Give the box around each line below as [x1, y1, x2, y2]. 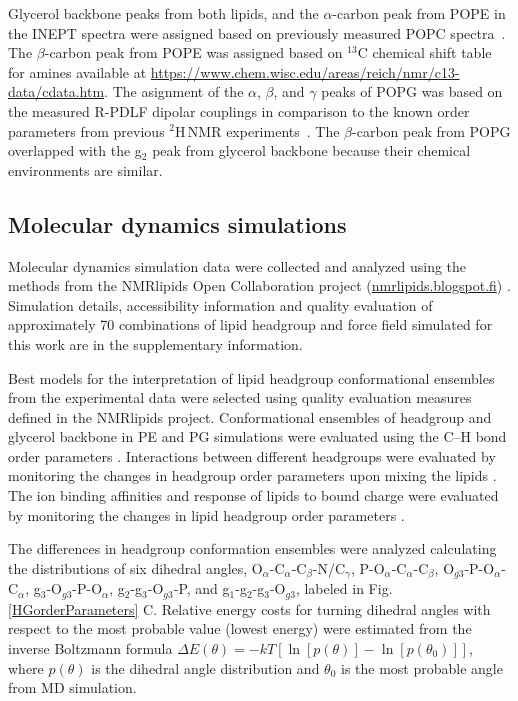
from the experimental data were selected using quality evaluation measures [8, 387, 472, 408]
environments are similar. [8, 159, 163, 180]
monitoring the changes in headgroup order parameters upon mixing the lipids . [8, 465, 497, 486]
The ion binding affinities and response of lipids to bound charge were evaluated [8, 485, 499, 506]
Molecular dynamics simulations [8, 208, 347, 239]
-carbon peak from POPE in [332, 3, 506, 23]
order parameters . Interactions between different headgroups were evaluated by [8, 445, 496, 466]
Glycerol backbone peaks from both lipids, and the [8, 3, 319, 23]
